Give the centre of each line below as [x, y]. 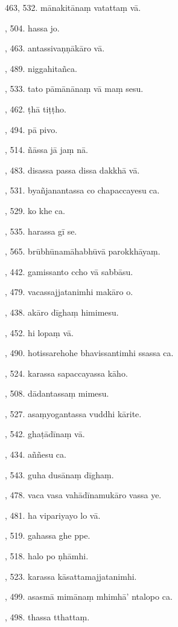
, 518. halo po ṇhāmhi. [47, 556]
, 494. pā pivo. [31, 129]
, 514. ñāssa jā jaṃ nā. [46, 150]
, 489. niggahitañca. [41, 68]
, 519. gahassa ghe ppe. [48, 535]
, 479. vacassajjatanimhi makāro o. [69, 292]
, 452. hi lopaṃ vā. [39, 332]
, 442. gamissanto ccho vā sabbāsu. [69, 271]
